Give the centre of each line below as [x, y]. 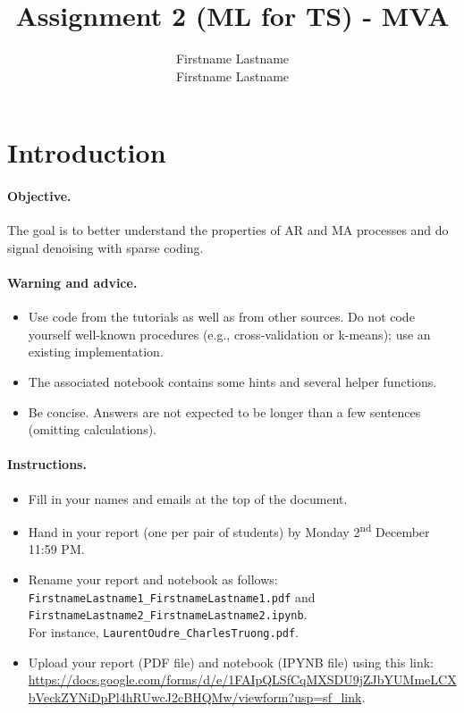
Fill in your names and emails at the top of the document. [188, 498]
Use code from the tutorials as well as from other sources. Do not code [221, 317]
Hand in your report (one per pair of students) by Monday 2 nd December [229, 530]
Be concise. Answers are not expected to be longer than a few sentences [224, 411]
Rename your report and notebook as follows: [153, 579]
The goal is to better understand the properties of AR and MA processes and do [228, 230]
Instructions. [47, 464]
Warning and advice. [72, 283]
